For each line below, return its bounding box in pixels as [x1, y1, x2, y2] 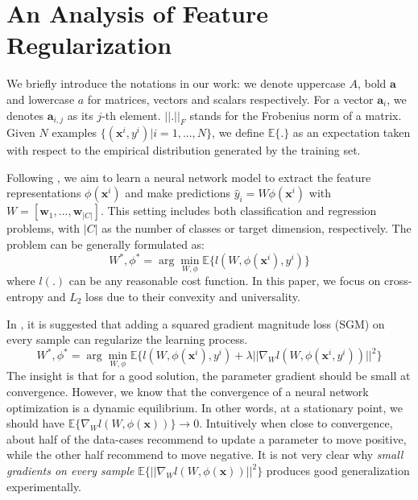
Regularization [6, 28, 172, 61]
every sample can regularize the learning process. [6, 331, 248, 348]
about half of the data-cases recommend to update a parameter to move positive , [6, 430, 407, 447]
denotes [6, 106, 43, 123]
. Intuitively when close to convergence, [199, 415, 393, 432]
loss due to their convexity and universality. [85, 287, 300, 304]
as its [67, 106, 93, 123]
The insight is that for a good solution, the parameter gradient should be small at [6, 367, 411, 384]
